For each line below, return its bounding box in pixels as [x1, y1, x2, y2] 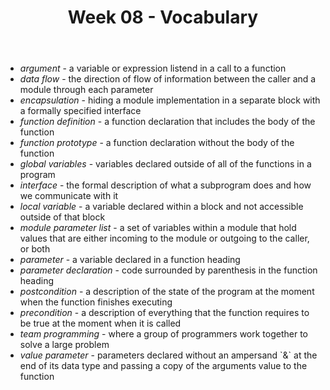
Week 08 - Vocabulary [67, 6, 259, 29]
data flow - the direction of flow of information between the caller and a [19, 73, 317, 85]
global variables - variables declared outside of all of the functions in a [19, 158, 312, 170]
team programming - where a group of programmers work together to [19, 328, 308, 340]
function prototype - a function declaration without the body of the [19, 137, 295, 149]
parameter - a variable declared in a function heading [19, 254, 241, 266]
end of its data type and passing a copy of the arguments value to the [19, 360, 308, 372]
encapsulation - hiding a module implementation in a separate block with [19, 94, 321, 106]
